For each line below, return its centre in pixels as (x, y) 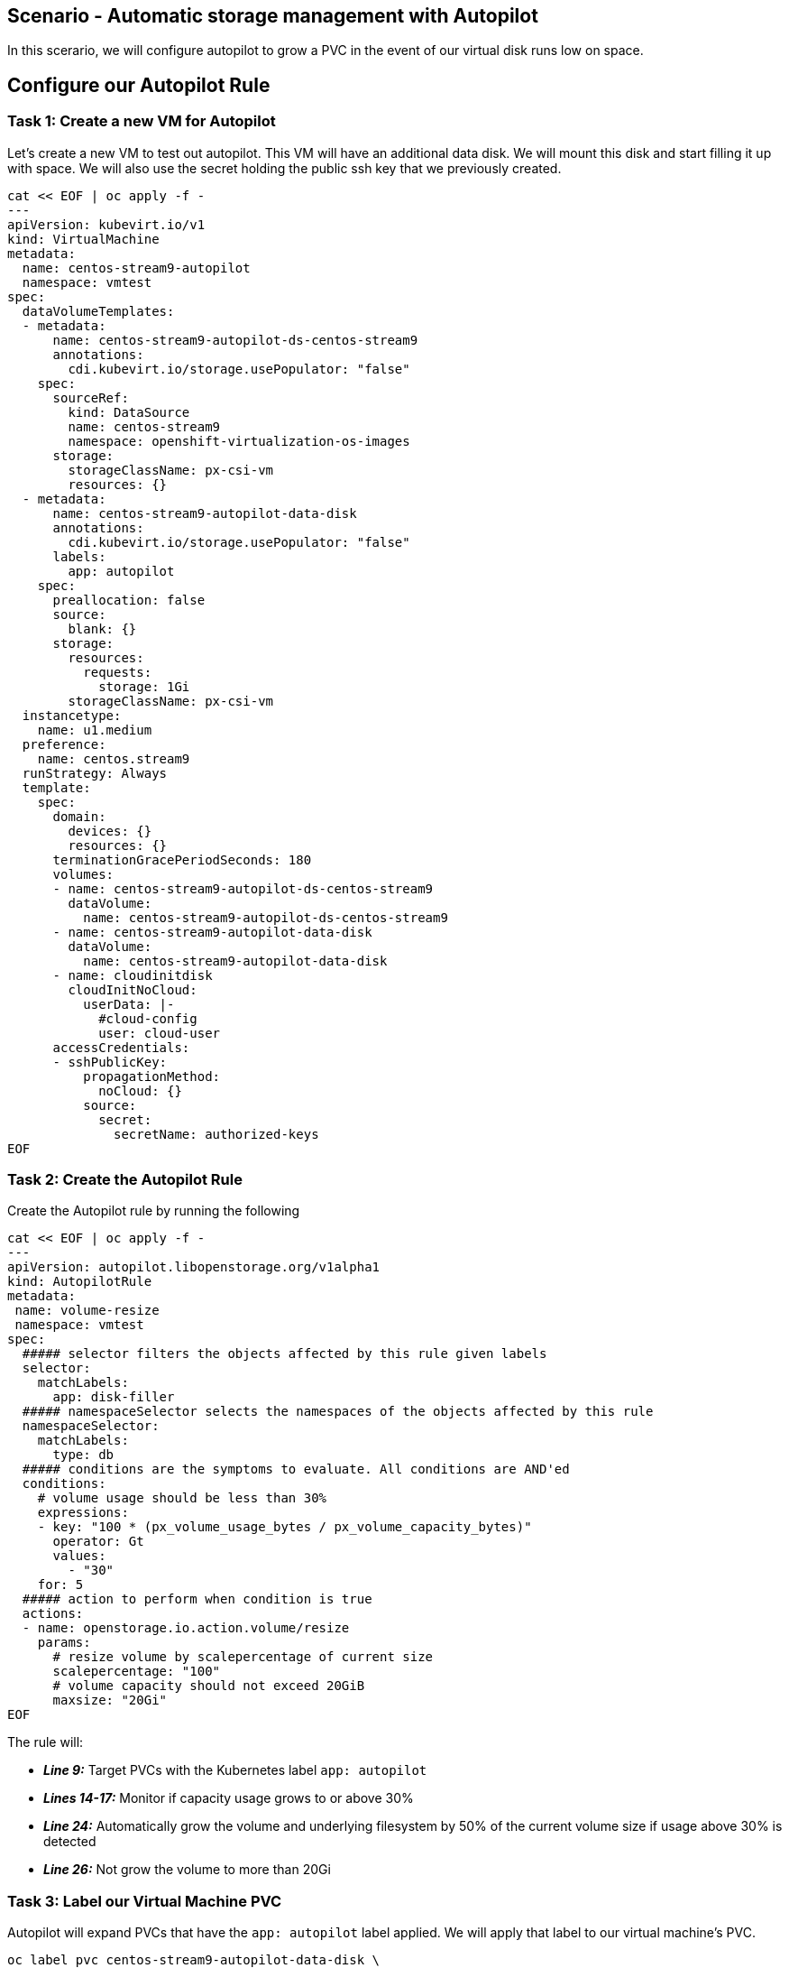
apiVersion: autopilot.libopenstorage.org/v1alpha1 (194, 1267)
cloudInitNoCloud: (133, 989)
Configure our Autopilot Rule (139, 85)
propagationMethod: (152, 1076)
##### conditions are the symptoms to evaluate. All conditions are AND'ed (296, 1469)
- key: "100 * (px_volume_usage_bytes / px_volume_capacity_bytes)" (284, 1527)
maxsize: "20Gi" (110, 1700)
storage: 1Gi (144, 686)
